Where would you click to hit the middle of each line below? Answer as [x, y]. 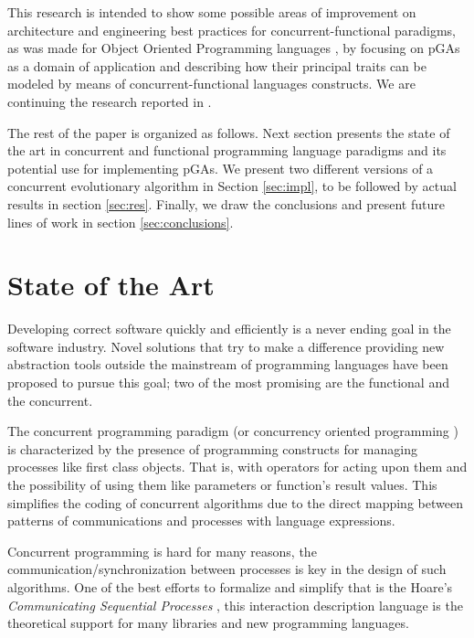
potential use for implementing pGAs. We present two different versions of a [221, 168]
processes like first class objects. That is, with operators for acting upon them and [237, 467]
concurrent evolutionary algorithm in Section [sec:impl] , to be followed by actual [232, 186]
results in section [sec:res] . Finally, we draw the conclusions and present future [226, 203]
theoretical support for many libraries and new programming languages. [208, 623]
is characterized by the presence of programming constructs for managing [212, 448]
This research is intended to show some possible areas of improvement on [212, 12]
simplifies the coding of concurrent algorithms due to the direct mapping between [235, 502]
